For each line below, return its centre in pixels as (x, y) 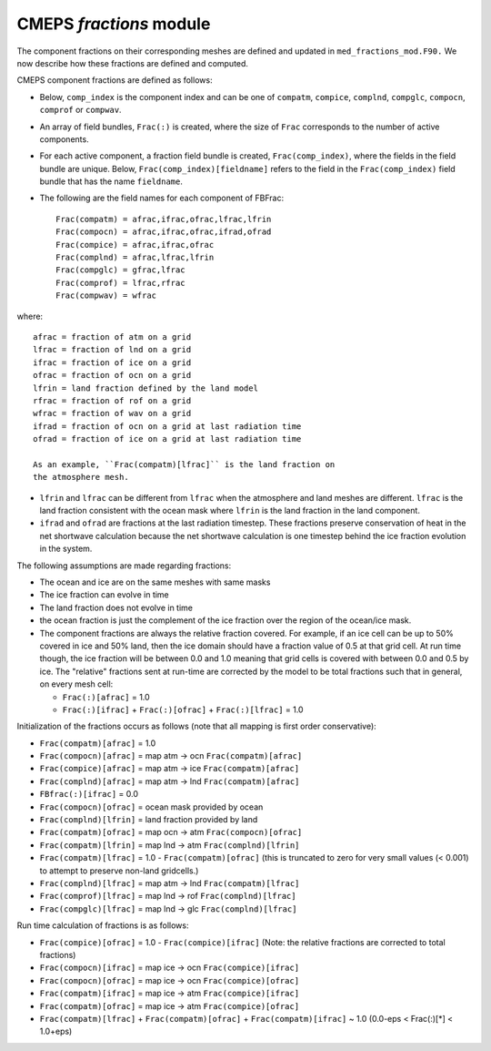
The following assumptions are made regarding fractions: (124, 566)
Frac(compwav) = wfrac (106, 296)
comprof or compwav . (80, 110)
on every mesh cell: (76, 684)
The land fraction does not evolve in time (116, 607)
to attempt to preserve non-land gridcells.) (119, 871)
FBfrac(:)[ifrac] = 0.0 (89, 794)
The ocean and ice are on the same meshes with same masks (155, 582)
